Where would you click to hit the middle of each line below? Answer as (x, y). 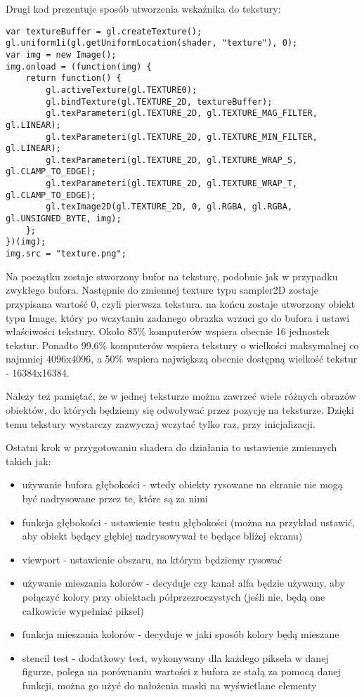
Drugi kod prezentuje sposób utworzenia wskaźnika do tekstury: (143, 8)
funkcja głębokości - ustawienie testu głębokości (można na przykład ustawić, (189, 522)
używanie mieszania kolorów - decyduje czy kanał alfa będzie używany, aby (183, 583)
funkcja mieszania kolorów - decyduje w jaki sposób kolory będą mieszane (181, 634)
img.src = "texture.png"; (66, 254)
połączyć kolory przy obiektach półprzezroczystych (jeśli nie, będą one (174, 597)
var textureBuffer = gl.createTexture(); (104, 31)
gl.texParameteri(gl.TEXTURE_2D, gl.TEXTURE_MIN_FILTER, (182, 137)
